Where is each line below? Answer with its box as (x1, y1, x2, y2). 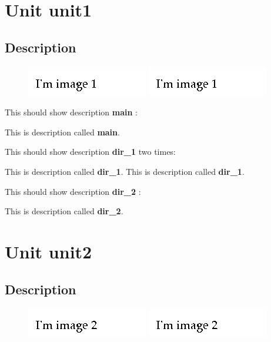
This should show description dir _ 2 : (5, 185, 141, 197)
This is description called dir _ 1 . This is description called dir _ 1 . (5, 165, 245, 177)
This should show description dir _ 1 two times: (5, 145, 176, 158)
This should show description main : (5, 106, 138, 118)
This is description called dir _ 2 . (5, 205, 123, 217)
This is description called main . (5, 125, 120, 138)
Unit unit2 (5, 239, 92, 263)
